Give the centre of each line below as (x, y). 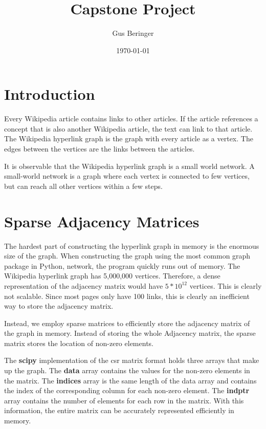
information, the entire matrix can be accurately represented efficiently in (119, 410)
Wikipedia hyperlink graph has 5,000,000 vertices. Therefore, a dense (112, 276)
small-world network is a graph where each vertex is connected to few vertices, (127, 176)
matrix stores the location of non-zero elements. (79, 343)
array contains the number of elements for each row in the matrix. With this (124, 400)
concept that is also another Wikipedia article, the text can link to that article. (128, 128)
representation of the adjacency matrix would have (84, 285)
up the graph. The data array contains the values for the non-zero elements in (127, 370)
